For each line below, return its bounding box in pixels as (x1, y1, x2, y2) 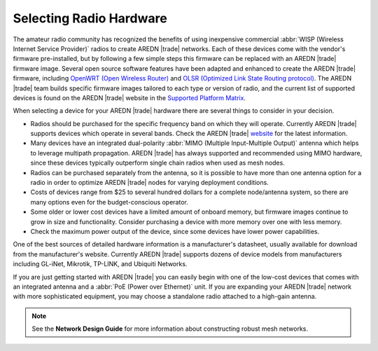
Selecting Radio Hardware (13, 11, 167, 26)
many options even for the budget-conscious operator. (30, 198, 189, 206)
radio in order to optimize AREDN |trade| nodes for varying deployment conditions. (30, 179, 269, 187)
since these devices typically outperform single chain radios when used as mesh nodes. (30, 158, 285, 167)
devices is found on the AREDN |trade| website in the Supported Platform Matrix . (13, 93, 246, 102)
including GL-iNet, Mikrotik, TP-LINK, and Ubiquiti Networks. (13, 260, 188, 268)
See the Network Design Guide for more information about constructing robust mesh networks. (31, 324, 308, 333)
